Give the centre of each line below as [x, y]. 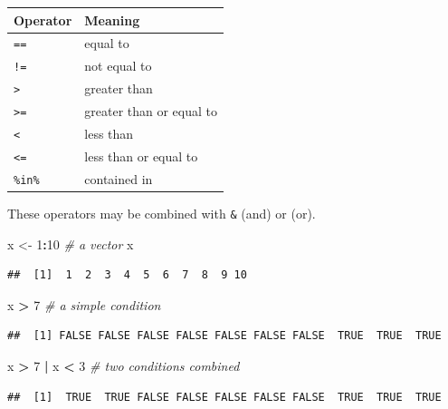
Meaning [112, 19]
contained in [119, 178]
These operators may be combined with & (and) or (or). [162, 213]
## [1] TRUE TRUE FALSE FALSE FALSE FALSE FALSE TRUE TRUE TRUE [224, 397]
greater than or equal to [151, 111]
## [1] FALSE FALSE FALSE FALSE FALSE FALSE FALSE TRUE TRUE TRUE [224, 336]
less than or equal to [141, 156]
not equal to [118, 66]
